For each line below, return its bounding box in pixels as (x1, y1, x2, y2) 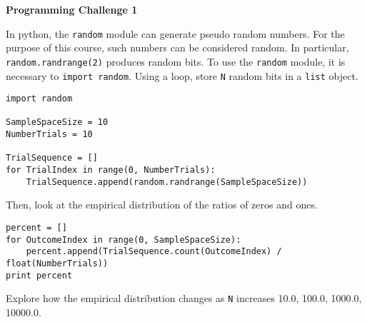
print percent (6, 270, 73, 281)
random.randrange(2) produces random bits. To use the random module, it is (6, 54, 346, 69)
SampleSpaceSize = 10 (6, 117, 109, 128)
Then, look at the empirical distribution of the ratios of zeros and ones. (6, 197, 318, 212)
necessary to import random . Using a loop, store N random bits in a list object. (6, 68, 358, 83)
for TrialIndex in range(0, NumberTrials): (6, 165, 216, 176)
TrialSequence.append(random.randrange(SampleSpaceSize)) (26, 176, 308, 187)
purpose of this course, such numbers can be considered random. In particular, (6, 40, 349, 55)
